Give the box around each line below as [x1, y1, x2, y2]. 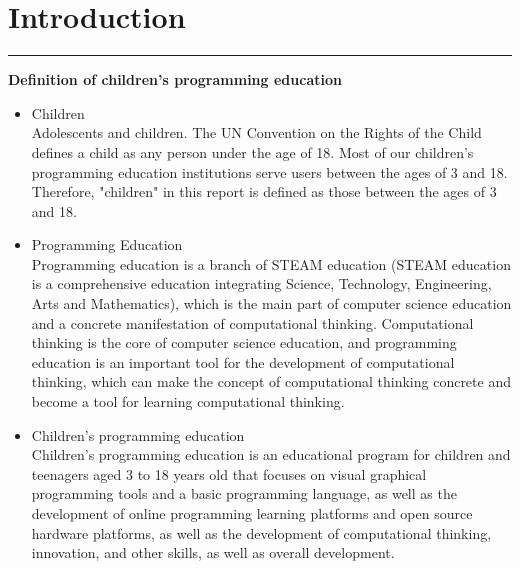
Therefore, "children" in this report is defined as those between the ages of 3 [31, 181, 497, 202]
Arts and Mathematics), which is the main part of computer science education [31, 293, 512, 314]
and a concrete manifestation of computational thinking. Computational [31, 312, 474, 333]
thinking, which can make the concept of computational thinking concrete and [31, 371, 511, 392]
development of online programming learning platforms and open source [31, 503, 473, 523]
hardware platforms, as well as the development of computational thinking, [31, 522, 492, 543]
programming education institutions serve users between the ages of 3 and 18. [31, 161, 508, 182]
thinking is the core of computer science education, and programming [31, 332, 457, 353]
